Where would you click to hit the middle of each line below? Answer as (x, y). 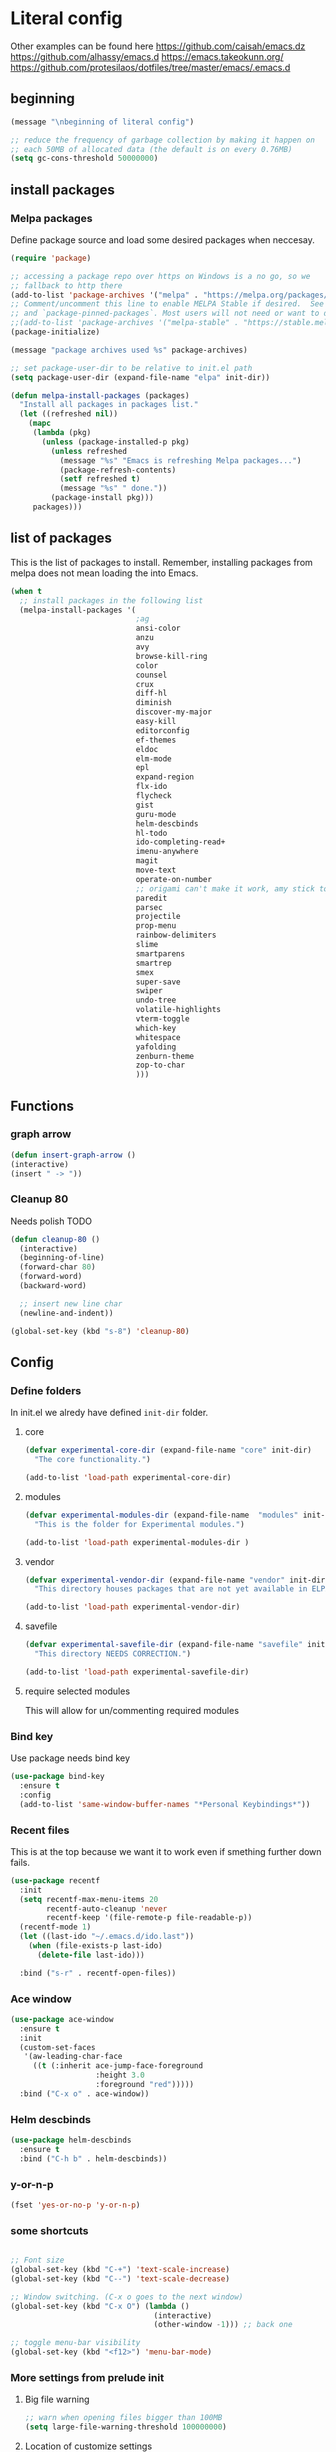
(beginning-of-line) (62, 1258)
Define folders (46, 1390)
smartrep (153, 963)
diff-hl (151, 693)
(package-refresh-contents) (118, 470)
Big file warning (57, 2399)
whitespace (158, 1037)
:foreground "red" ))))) (145, 2085)
